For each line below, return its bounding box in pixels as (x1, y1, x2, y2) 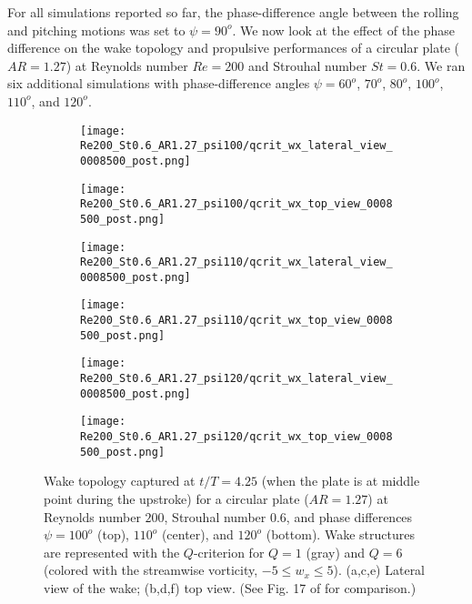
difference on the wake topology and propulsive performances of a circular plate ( (7, 38, 459, 57)
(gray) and (306, 542, 366, 561)
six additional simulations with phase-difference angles (7, 74, 310, 93)
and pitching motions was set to (7, 20, 186, 39)
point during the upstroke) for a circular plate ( (44, 488, 309, 508)
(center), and (161, 525, 234, 544)
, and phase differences (286, 507, 413, 526)
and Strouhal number (247, 55, 367, 75)
